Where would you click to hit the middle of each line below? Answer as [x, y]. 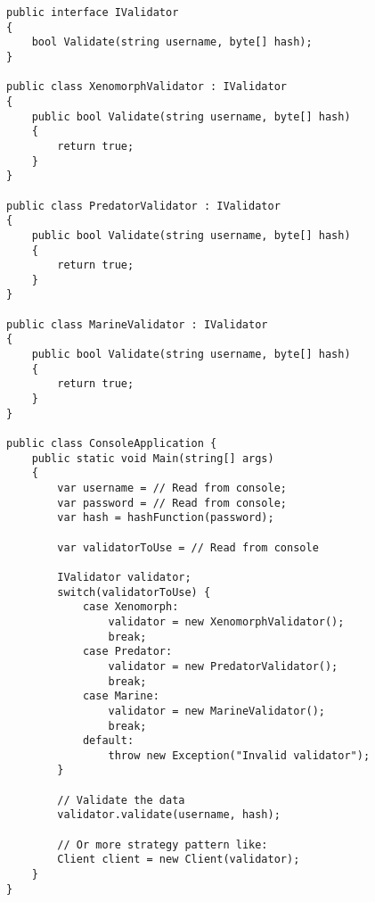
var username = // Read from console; [172, 488]
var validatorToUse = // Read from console [188, 547]
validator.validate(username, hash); [169, 815]
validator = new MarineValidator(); [216, 711]
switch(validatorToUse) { [134, 592]
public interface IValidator [93, 12]
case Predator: [127, 652]
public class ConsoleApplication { [112, 444]
